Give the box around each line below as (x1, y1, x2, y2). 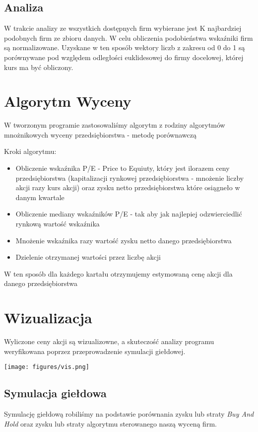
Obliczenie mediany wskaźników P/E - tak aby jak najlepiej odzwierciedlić (15, 209, 242, 219)
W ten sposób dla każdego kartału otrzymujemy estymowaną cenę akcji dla (4, 268, 233, 279)
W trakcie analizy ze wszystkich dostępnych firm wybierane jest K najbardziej (4, 23, 242, 33)
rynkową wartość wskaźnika (15, 218, 100, 229)
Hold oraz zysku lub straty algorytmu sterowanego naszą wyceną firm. (4, 418, 217, 429)
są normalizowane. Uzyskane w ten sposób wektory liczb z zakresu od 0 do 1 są (4, 42, 245, 53)
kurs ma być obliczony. (4, 62, 73, 72)
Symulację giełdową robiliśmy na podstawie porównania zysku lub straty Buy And (4, 409, 254, 419)
